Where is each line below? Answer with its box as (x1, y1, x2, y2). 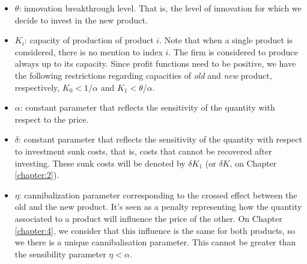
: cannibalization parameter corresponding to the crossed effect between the (19, 188, 297, 201)
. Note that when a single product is (159, 34, 293, 46)
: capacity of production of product (24, 34, 154, 46)
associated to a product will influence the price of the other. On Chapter (14, 212, 282, 224)
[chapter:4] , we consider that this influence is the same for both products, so (14, 224, 295, 236)
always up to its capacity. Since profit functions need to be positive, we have (14, 57, 296, 70)
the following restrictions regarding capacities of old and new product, (14, 69, 272, 81)
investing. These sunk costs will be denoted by (14, 156, 186, 169)
